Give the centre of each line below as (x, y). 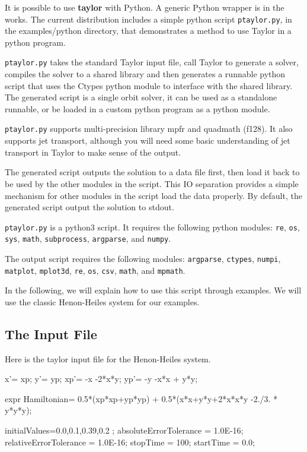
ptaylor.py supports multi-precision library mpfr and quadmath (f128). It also (149, 129)
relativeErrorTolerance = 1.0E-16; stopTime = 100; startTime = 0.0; (130, 442)
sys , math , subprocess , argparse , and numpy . (88, 238)
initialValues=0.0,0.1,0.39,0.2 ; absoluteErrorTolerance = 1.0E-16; (124, 430)
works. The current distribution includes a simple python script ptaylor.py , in (148, 19)
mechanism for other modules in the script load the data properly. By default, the (153, 195)
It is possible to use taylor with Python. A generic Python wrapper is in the (145, 7)
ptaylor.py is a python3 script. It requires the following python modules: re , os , (152, 227)
